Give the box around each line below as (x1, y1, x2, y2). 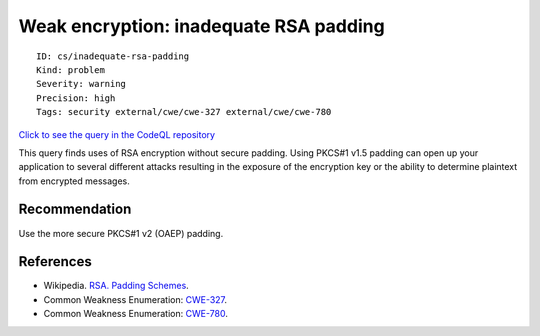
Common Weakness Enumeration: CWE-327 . (43, 293, 228, 305)
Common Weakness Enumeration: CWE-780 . (43, 308, 229, 320)
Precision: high (36, 92, 116, 104)
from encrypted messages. (18, 175, 130, 187)
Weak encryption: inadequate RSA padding (18, 15, 385, 37)
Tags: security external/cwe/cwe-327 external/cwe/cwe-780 (36, 106, 332, 118)
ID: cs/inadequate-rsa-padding (36, 50, 190, 62)
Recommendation (18, 201, 132, 218)
